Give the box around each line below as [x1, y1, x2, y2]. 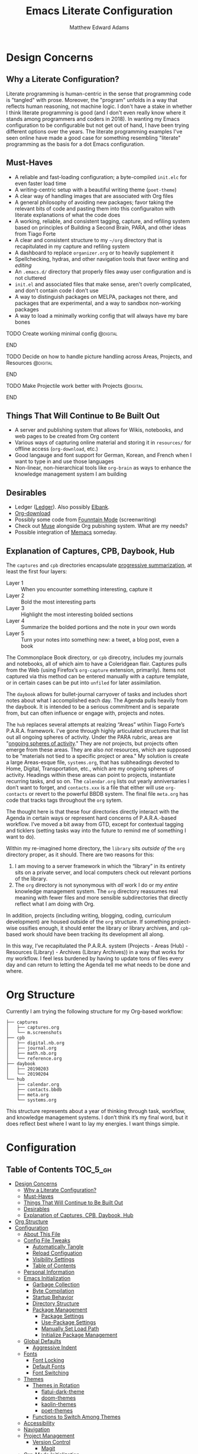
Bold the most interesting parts [21, 598, 96, 605]
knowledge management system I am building [14, 470, 127, 478]
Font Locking [32, 1356, 64, 1363]
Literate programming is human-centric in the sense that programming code [6, 90, 191, 97]
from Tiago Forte [14, 230, 56, 237]
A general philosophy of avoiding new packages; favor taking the [14, 199, 173, 206]
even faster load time [14, 180, 67, 187]
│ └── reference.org [6, 1056, 62, 1061]
